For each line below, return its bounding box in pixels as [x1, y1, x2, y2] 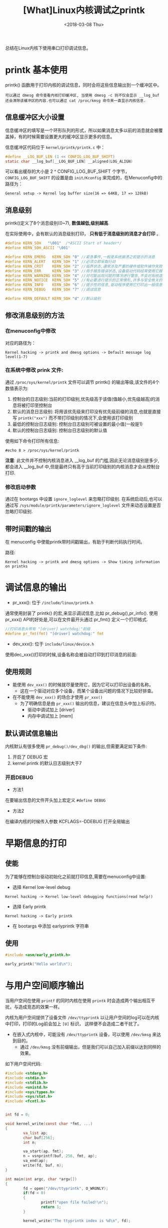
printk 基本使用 [5, 65, 68, 76]
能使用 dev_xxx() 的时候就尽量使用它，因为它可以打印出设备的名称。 [12, 682, 154, 688]
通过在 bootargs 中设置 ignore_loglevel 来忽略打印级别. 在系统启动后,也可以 [5, 496, 162, 502]
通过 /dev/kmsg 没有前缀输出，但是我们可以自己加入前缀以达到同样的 [19, 1044, 161, 1050]
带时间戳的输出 [5, 525, 51, 533]
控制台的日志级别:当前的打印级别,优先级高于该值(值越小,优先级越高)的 [12, 396, 156, 402]
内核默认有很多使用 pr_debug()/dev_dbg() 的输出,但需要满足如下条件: [5, 744, 147, 750]
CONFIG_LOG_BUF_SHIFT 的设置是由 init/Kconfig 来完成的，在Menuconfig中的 [5, 175, 162, 181]
